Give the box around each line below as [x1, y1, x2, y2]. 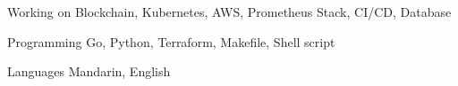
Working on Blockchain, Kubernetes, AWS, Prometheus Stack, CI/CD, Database [7, 3, 452, 20]
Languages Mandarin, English [7, 62, 171, 81]
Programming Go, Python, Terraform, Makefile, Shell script [7, 32, 335, 51]
